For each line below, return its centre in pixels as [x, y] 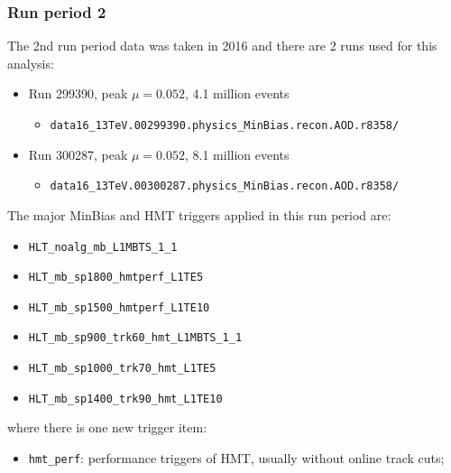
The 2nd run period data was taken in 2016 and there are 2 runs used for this [222, 46]
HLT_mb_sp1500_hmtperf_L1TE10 [119, 307]
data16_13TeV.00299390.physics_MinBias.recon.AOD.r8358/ [225, 125]
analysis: [31, 63]
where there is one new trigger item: [107, 427]
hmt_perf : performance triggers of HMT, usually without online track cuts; [236, 458]
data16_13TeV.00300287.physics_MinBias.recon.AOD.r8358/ [225, 186]
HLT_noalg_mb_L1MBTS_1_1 [103, 247]
